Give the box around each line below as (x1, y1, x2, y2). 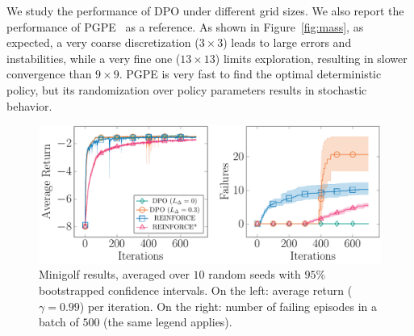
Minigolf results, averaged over (39, 266, 190, 283)
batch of (39, 313, 79, 330)
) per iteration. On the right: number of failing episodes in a (79, 297, 378, 314)
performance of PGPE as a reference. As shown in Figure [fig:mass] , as (6, 18, 364, 35)
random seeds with (208, 266, 301, 283)
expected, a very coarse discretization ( (6, 34, 199, 51)
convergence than (6, 65, 92, 82)
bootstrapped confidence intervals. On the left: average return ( (39, 281, 353, 298)
